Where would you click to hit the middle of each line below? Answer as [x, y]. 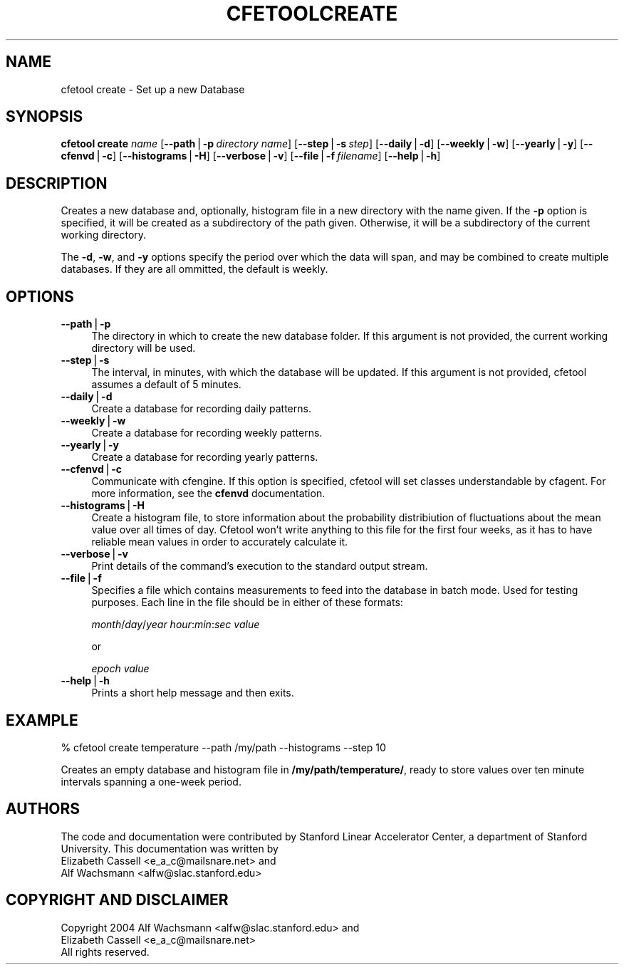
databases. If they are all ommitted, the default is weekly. [194, 269]
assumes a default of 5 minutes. [166, 385]
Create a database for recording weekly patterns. [207, 433]
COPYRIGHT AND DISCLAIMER [117, 900]
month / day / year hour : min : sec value [176, 625]
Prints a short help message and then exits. [193, 693]
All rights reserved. [105, 951]
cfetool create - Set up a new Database [153, 89]
